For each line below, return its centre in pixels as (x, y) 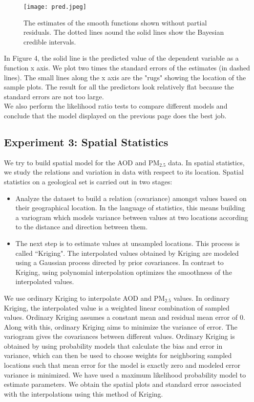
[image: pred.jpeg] (55, 7)
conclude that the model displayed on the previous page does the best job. (115, 115)
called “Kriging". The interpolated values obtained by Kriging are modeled (127, 253)
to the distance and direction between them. (82, 227)
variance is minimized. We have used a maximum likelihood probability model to (125, 374)
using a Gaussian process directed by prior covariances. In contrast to (119, 262)
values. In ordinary (202, 298)
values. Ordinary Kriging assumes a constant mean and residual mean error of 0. (125, 317)
